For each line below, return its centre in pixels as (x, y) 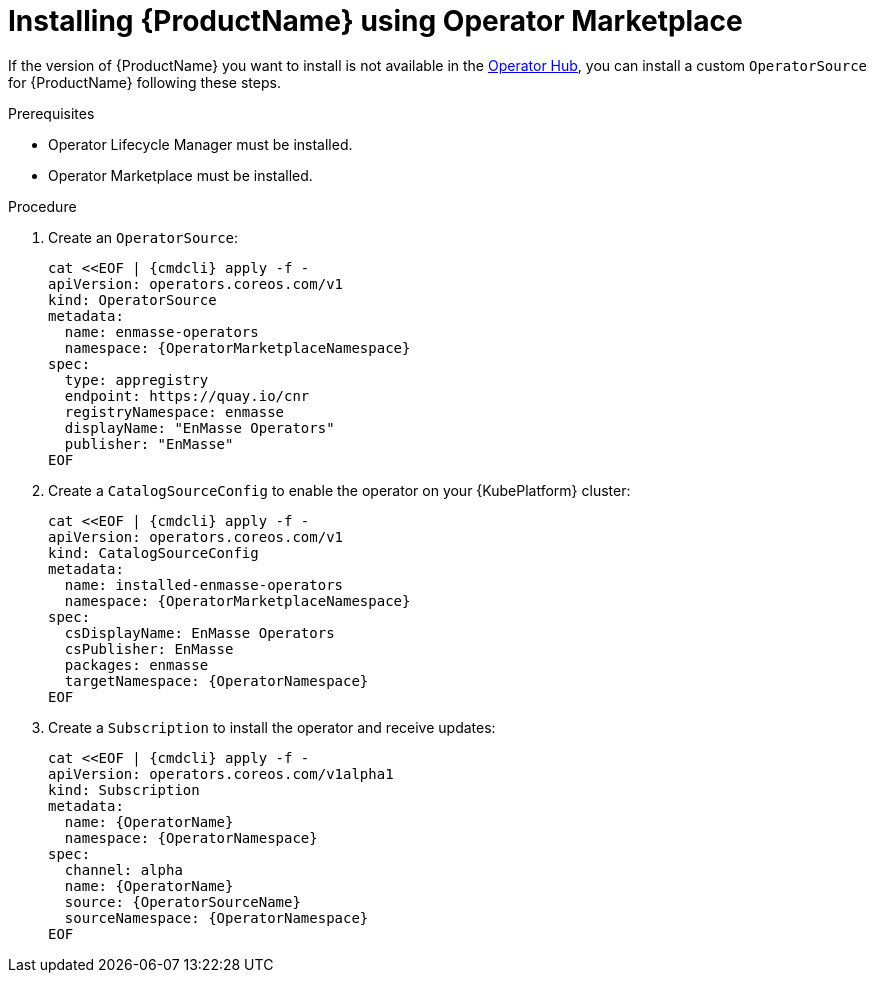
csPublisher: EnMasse (149, 648)
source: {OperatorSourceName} (182, 901)
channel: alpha (123, 869)
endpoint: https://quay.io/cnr (187, 395)
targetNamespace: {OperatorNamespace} (216, 680)
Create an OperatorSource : (143, 237)
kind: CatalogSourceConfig (153, 552)
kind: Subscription (124, 789)
